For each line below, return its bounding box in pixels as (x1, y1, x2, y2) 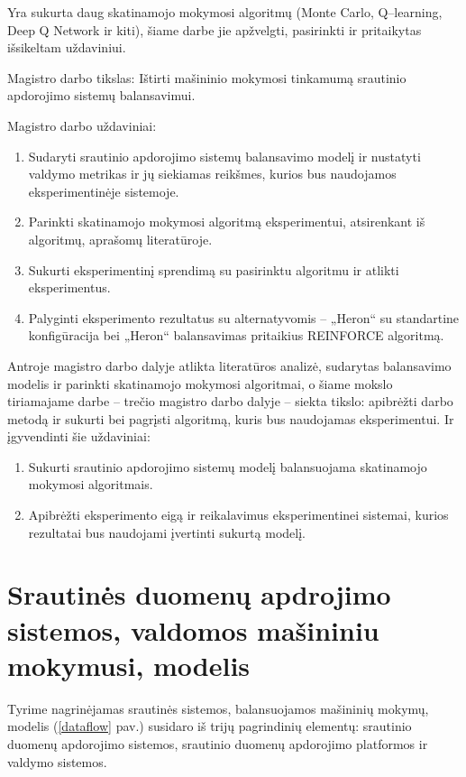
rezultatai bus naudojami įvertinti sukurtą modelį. (28, 523, 306, 541)
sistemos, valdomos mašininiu (7, 611, 379, 648)
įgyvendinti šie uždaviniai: (7, 427, 151, 446)
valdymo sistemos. (7, 752, 107, 771)
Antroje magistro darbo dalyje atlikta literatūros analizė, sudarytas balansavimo (7, 356, 452, 375)
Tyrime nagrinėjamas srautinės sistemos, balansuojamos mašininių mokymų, (7, 698, 429, 717)
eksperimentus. (28, 278, 111, 297)
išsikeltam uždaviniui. (7, 38, 126, 57)
